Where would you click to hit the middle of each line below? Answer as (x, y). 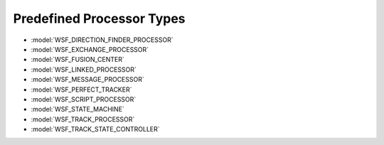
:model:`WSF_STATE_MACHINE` (78, 109)
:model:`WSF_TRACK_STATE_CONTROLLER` (95, 129)
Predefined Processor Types (99, 18)
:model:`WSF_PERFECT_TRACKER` (81, 90)
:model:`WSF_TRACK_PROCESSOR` (83, 119)
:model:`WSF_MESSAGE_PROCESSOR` (88, 80)
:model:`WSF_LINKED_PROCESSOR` (84, 69)
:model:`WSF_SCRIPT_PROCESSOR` (84, 99)
